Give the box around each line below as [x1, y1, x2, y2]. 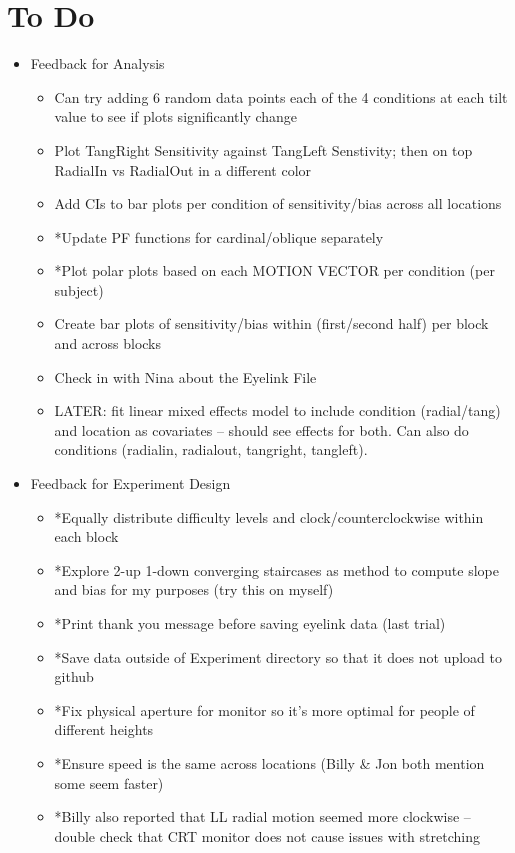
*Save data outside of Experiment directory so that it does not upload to [54, 646, 502, 667]
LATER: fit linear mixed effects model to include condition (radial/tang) [54, 400, 501, 421]
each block [54, 526, 119, 547]
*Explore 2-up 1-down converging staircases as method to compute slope [54, 559, 499, 580]
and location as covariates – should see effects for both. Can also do [54, 419, 469, 440]
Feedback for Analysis [30, 53, 165, 74]
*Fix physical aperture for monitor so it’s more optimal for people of [54, 699, 475, 720]
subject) [54, 279, 104, 300]
